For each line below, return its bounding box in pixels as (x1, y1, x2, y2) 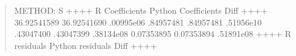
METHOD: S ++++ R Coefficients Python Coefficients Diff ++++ (14, 4, 268, 16)
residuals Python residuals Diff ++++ (14, 39, 157, 51)
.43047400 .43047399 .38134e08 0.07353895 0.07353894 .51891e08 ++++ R (14, 27, 292, 40)
